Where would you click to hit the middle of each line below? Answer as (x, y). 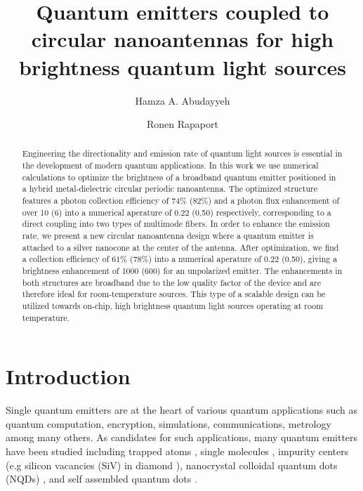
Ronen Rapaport (183, 124)
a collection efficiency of (66, 259)
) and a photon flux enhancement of (274, 201)
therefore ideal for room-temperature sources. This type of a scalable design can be (174, 294)
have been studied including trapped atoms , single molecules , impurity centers (177, 451)
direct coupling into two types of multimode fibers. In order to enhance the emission (176, 224)
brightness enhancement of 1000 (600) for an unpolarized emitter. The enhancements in (182, 271)
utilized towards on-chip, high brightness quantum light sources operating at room (173, 306)
